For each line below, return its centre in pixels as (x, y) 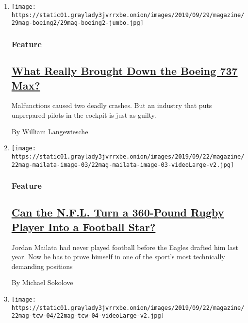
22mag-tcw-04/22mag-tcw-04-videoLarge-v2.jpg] (88, 316)
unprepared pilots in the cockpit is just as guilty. (84, 115)
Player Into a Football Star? (83, 226)
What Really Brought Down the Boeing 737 (124, 71)
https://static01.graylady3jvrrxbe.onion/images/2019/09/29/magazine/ (128, 15)
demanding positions (42, 266)
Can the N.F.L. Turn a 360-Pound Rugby (118, 212)
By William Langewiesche (50, 131)
